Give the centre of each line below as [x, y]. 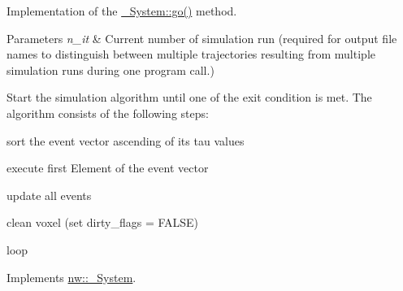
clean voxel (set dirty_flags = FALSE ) [103, 222]
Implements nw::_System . [71, 277]
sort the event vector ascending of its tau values [126, 140]
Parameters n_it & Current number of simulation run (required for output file [202, 38]
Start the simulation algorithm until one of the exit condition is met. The [189, 97]
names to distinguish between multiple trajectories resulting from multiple [191, 54]
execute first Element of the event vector [108, 168]
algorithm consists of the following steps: [108, 113]
